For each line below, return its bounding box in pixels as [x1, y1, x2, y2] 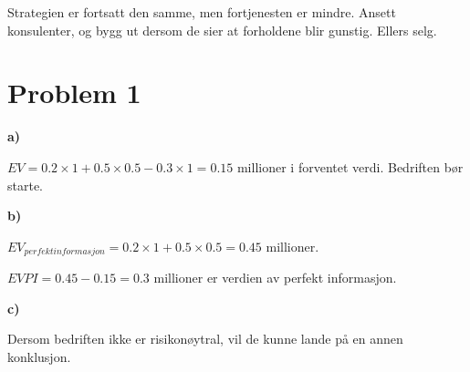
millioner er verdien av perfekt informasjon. [153, 268, 397, 287]
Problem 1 [7, 74, 141, 111]
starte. [7, 175, 44, 194]
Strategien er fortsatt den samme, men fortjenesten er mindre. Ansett [7, 3, 396, 21]
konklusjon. [7, 346, 71, 366]
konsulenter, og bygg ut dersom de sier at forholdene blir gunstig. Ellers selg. [7, 20, 437, 39]
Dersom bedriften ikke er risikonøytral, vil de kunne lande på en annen [7, 329, 403, 348]
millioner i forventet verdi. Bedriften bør [236, 157, 464, 176]
